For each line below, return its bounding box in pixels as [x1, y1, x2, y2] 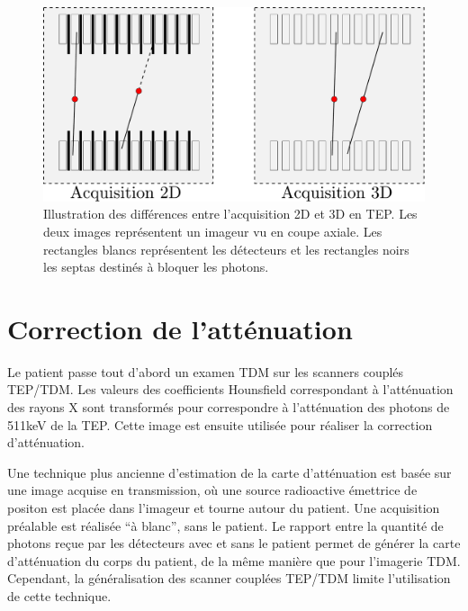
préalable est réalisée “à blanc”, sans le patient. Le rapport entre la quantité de [7, 516, 444, 535]
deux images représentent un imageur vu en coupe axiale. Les [43, 221, 382, 240]
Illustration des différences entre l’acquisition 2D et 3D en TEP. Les [43, 204, 418, 223]
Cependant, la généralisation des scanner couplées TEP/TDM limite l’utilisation [7, 569, 451, 588]
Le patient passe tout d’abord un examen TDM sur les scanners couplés [7, 362, 404, 381]
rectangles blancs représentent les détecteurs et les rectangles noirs [43, 239, 409, 258]
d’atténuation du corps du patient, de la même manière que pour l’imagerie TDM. [7, 551, 461, 570]
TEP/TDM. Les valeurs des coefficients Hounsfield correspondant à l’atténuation [7, 380, 454, 399]
